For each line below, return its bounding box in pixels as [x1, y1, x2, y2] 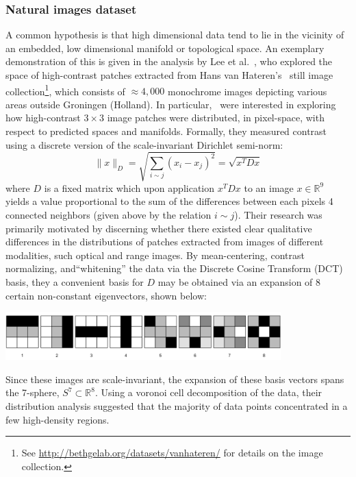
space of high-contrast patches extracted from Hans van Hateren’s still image [5, 68, 333, 82]
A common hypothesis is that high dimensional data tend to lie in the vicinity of [5, 27, 344, 42]
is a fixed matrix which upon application [44, 180, 215, 195]
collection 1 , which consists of [5, 82, 125, 98]
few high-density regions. [5, 412, 110, 426]
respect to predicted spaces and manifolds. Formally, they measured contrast [5, 124, 327, 138]
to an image [244, 180, 294, 195]
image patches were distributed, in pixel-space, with [107, 110, 325, 125]
